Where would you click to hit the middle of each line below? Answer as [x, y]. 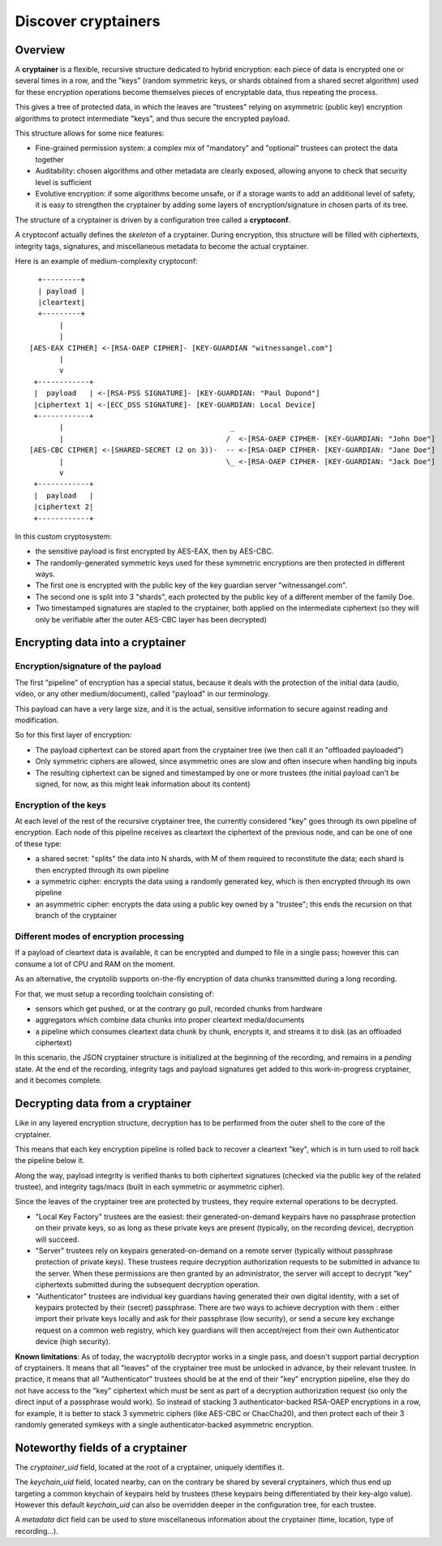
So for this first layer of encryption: [73, 735]
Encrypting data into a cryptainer [101, 642]
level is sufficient [64, 182]
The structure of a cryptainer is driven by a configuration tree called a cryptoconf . [153, 220]
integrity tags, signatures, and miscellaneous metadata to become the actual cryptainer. [162, 246]
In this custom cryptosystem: [64, 536]
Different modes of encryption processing [99, 936]
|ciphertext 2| [64, 507]
